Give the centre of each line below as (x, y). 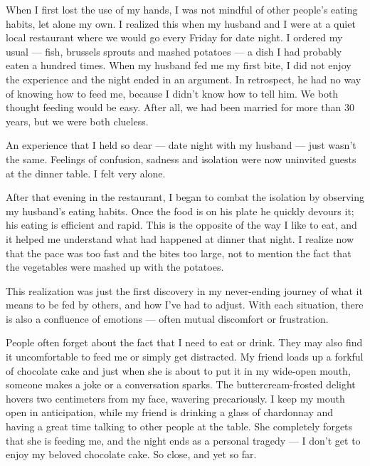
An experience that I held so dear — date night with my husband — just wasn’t (181, 145)
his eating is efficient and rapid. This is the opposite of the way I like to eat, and (181, 225)
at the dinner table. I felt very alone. (86, 173)
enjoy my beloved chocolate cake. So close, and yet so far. (131, 454)
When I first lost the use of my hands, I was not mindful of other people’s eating (182, 9)
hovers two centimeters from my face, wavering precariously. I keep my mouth (175, 398)
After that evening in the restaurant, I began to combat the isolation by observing (185, 197)
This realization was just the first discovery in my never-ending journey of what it (184, 290)
